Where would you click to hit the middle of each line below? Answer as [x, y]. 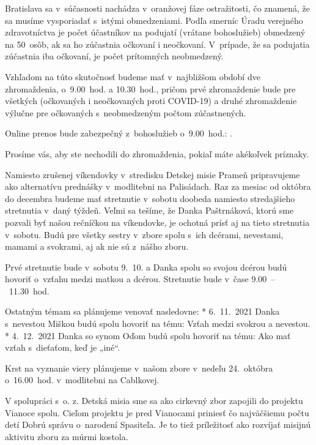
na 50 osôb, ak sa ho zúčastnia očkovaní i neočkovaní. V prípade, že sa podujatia [157, 44]
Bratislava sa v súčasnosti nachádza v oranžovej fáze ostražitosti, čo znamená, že [157, 8]
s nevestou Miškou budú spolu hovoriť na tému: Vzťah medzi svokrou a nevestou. [158, 323]
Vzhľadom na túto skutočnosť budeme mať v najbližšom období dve [133, 76]
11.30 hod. [29, 290]
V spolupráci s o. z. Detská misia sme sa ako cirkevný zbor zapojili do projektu [154, 401]
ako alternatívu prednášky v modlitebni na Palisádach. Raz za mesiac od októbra [158, 186]
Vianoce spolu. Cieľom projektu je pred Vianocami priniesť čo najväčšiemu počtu [157, 412]
